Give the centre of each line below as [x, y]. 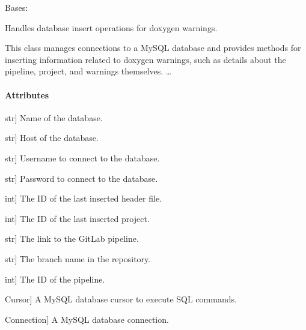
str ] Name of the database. [54, 117]
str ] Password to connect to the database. [81, 178]
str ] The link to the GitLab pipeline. [72, 238]
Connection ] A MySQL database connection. [87, 319]
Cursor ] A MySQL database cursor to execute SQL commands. [121, 299]
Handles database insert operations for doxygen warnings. [111, 27]
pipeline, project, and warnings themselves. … [88, 71]
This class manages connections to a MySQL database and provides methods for [153, 48]
